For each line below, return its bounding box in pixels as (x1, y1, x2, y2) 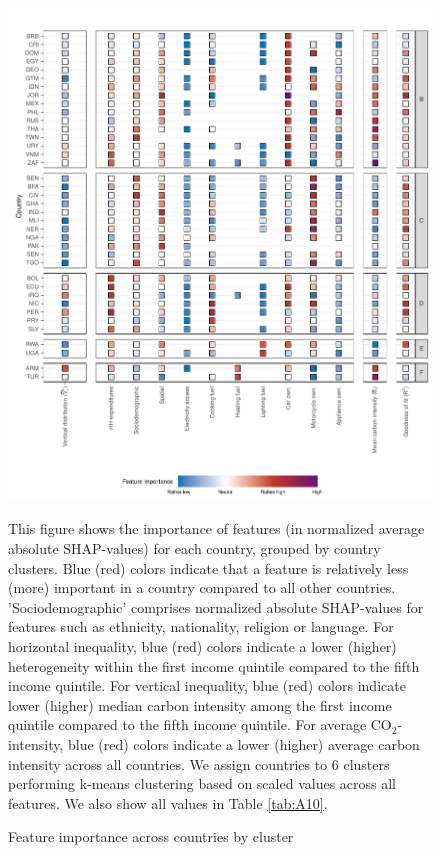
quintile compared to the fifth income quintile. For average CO (8, 714, 392, 735)
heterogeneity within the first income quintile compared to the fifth (8, 655, 420, 676)
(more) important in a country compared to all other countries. (8, 577, 396, 598)
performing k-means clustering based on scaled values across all (8, 773, 396, 794)
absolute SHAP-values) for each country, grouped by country (8, 538, 381, 558)
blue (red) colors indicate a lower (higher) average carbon (67, 733, 420, 754)
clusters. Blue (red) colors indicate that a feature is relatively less (8, 557, 409, 578)
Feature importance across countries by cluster (8, 826, 294, 847)
